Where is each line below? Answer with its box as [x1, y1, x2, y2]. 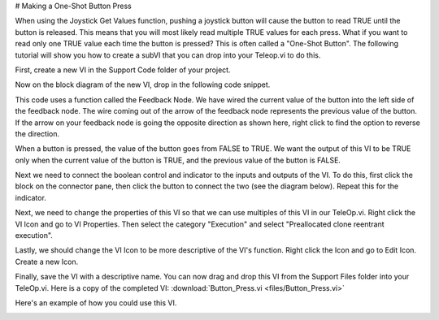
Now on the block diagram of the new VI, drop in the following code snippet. [15, 80, 271, 89]
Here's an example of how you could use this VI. [15, 297, 177, 308]
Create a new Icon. [15, 257, 79, 266]
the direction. [15, 128, 60, 138]
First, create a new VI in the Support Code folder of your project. [15, 65, 231, 75]
